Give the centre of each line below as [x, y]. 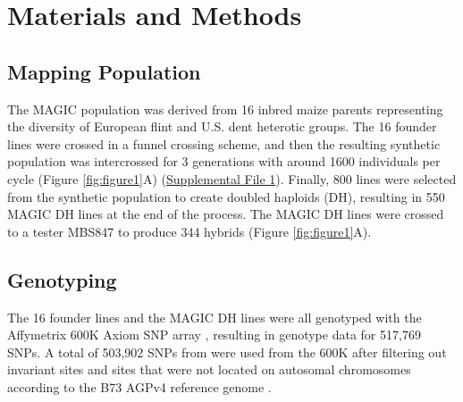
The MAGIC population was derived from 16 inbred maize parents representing [225, 109]
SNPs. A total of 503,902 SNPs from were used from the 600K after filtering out [227, 352]
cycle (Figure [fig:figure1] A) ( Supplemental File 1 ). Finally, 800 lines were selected [232, 178]
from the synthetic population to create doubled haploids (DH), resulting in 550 [226, 196]
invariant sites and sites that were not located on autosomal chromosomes [209, 369]
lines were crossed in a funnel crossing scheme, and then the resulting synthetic [224, 143]
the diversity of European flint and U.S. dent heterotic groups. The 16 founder [222, 126]
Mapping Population [104, 71]
